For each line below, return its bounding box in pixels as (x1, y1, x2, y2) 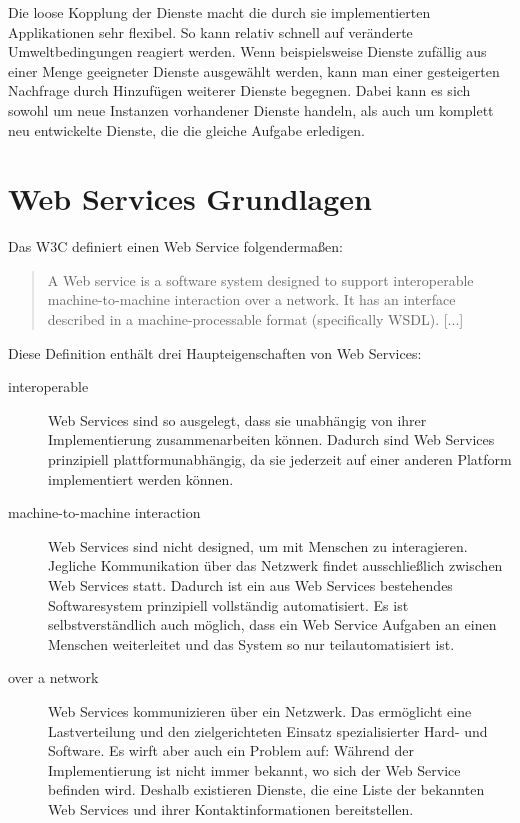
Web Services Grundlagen (8, 178, 372, 219)
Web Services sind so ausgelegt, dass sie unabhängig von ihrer (48, 409, 427, 430)
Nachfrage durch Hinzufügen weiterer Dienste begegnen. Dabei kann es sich (8, 80, 471, 101)
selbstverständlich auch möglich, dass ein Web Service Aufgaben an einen (48, 614, 497, 635)
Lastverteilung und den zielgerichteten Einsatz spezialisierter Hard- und (48, 720, 488, 741)
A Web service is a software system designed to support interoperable (47, 269, 474, 290)
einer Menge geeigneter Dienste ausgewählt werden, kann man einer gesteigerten (8, 60, 500, 81)
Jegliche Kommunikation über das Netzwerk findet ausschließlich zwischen (48, 555, 503, 576)
